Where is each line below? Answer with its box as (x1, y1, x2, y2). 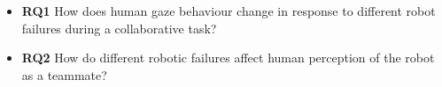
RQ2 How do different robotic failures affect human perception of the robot (21, 48, 435, 67)
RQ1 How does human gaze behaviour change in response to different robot (21, 2, 436, 19)
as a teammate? (21, 65, 107, 83)
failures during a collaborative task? (21, 18, 217, 37)
